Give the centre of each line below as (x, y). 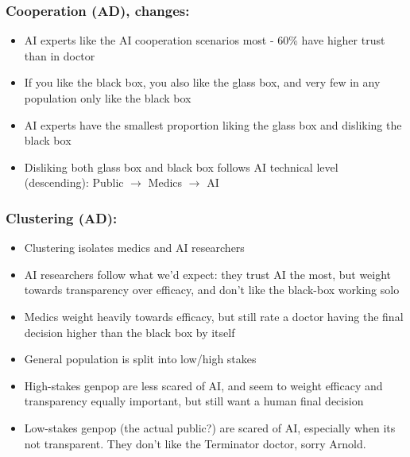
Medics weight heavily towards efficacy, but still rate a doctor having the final (214, 316)
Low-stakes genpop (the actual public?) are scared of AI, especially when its (210, 427)
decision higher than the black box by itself (130, 332)
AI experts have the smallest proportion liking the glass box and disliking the (213, 124)
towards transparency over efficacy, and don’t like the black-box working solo (212, 290)
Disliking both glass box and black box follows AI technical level (181, 167)
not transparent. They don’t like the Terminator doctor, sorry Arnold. (195, 443)
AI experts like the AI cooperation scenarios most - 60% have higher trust (205, 40)
